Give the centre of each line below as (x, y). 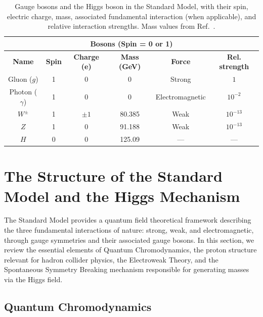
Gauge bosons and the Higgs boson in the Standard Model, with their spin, (131, 6)
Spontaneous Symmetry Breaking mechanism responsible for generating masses (127, 269)
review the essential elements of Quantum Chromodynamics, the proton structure (130, 250)
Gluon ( (20, 79)
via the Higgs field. (33, 279)
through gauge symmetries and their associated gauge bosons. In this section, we (129, 240)
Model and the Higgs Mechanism (122, 196)
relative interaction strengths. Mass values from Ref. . (131, 26)
